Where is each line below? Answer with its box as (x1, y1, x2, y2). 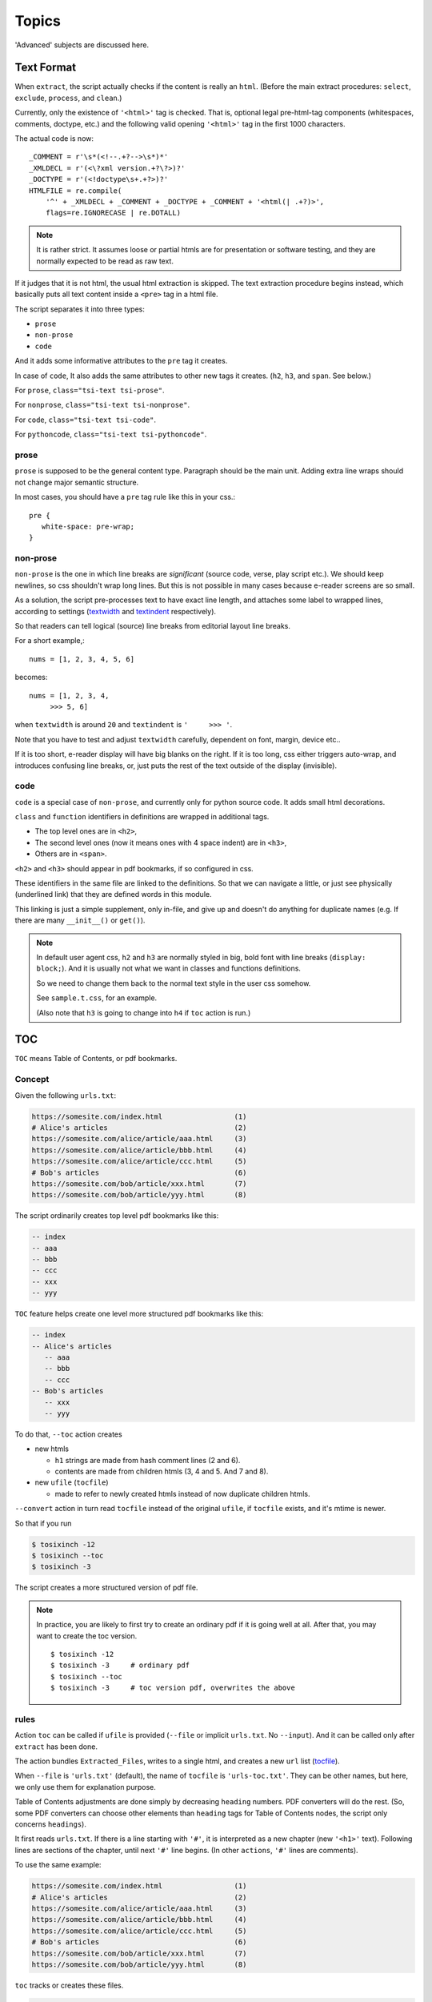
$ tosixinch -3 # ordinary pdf (50, 1661, 190, 1670)
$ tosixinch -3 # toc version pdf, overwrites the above (50, 1683, 295, 1693)
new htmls (34, 1444, 70, 1453)
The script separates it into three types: (14, 304, 146, 314)
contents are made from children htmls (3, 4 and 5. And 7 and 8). (54, 1466, 269, 1477)
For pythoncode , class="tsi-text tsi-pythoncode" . (14, 429, 207, 440)
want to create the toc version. (36, 1630, 138, 1641)
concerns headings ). (14, 1819, 87, 1829)
